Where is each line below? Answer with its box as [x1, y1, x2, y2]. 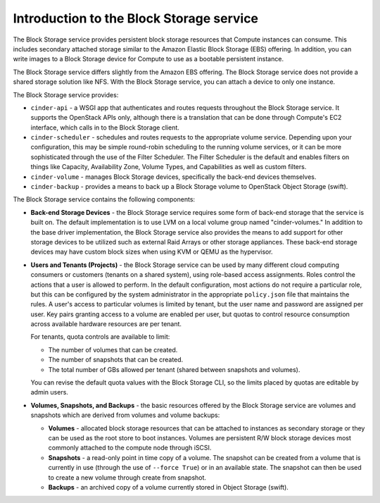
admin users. [30, 388, 68, 397]
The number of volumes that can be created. [48, 345, 178, 354]
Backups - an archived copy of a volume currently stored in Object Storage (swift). [48, 483, 289, 491]
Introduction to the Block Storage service [13, 11, 259, 26]
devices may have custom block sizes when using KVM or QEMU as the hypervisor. [30, 247, 274, 256]
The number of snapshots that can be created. [48, 356, 184, 364]
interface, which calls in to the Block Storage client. [30, 123, 179, 132]
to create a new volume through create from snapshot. [48, 473, 207, 482]
